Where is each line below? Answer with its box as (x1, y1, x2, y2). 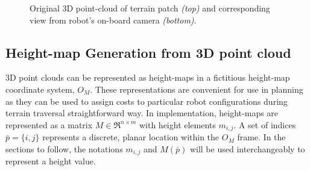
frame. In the (237, 131, 286, 143)
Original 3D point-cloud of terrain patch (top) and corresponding (30, 2, 270, 14)
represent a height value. (5, 155, 96, 167)
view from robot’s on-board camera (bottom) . (30, 13, 197, 26)
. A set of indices (233, 118, 296, 131)
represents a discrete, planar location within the (42, 131, 220, 143)
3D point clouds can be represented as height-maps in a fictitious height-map (5, 71, 290, 84)
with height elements (139, 118, 216, 131)
